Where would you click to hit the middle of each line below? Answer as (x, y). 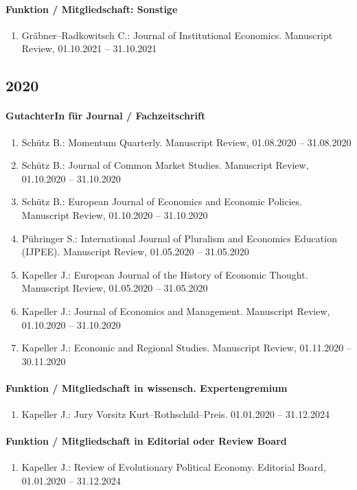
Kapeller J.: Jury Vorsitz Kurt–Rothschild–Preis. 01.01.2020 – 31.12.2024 (175, 414)
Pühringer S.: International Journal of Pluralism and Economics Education (179, 238)
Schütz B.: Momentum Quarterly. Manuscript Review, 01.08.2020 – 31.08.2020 (186, 142)
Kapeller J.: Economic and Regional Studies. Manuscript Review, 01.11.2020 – (186, 348)
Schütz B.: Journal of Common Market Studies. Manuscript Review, (165, 165)
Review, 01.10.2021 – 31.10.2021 (89, 48)
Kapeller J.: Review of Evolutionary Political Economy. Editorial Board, (174, 467)
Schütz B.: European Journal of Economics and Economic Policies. (162, 201)
